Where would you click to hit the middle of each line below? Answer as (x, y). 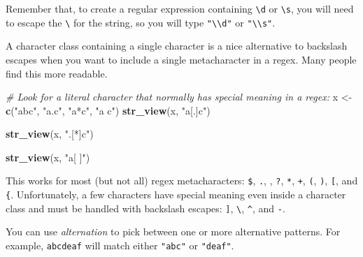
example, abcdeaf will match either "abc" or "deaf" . (120, 245)
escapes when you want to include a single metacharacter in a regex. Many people (181, 59)
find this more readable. (57, 73)
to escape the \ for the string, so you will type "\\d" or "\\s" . (141, 22)
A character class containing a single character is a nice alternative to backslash (177, 46)
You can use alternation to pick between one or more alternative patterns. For (173, 232)
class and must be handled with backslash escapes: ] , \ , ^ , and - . (145, 208)
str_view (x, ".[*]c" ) (50, 134)
